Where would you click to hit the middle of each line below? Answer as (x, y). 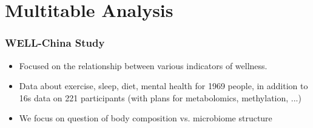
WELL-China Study (55, 43)
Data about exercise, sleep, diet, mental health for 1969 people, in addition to (163, 86)
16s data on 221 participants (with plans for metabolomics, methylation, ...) (160, 97)
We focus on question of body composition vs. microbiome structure (146, 118)
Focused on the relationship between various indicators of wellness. (143, 65)
